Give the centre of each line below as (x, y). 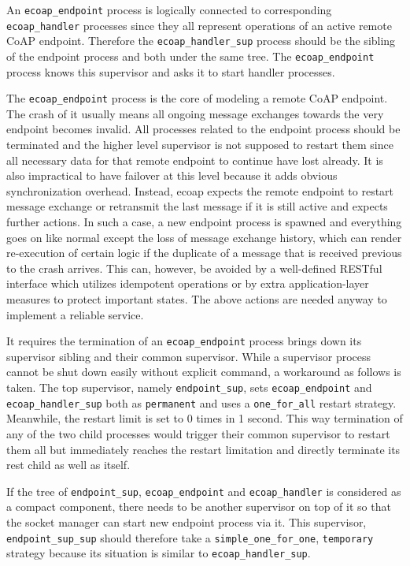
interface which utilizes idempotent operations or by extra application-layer (188, 283)
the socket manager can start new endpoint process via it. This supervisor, (187, 521)
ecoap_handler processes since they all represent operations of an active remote (199, 25)
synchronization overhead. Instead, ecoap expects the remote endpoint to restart (200, 190)
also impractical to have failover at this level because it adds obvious (172, 175)
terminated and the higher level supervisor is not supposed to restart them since (200, 145)
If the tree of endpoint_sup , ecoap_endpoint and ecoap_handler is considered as (204, 491)
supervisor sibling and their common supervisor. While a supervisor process (189, 356)
